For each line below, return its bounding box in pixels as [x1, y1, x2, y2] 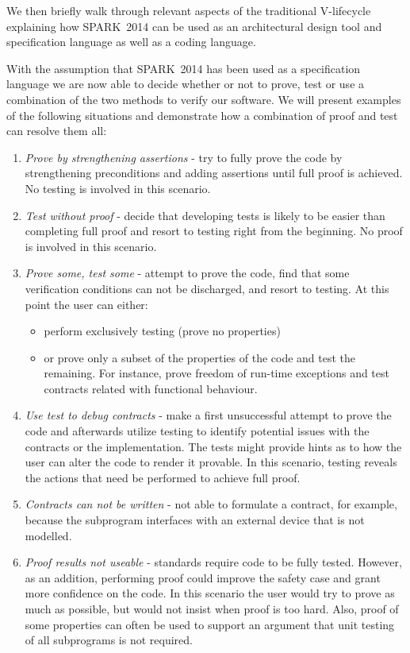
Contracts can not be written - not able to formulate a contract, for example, [25, 496, 397, 512]
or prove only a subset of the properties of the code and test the [44, 349, 356, 365]
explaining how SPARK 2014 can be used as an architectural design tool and [6, 17, 382, 34]
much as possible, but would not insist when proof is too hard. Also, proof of [25, 601, 399, 616]
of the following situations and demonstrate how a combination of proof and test [6, 106, 398, 123]
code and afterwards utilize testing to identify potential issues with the [25, 423, 370, 439]
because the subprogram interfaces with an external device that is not [25, 512, 365, 528]
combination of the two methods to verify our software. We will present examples [6, 91, 401, 107]
